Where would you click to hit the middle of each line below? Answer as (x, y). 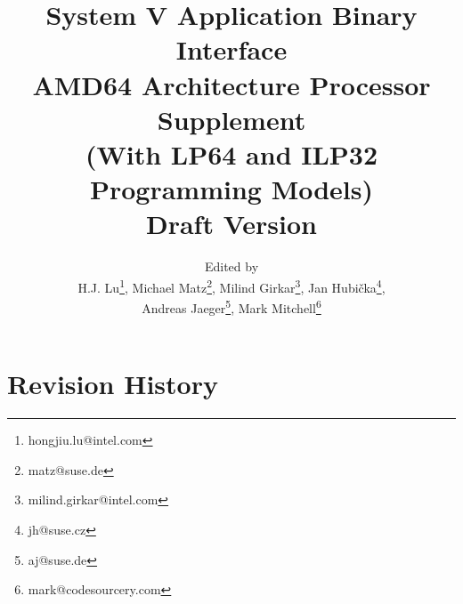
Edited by (231, 266)
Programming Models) (231, 189)
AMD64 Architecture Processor (231, 84)
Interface (231, 49)
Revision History (113, 384)
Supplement (231, 119)
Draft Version (231, 224)
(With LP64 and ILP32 (231, 153)
